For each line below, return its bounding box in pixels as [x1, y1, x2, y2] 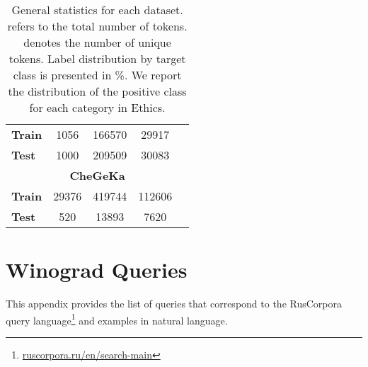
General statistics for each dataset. [11, 1, 183, 18]
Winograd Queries [6, 255, 188, 284]
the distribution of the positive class [8, 83, 187, 99]
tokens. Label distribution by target [8, 50, 186, 67]
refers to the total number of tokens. [7, 18, 188, 34]
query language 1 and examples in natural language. [6, 310, 228, 327]
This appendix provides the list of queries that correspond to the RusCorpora [6, 296, 342, 311]
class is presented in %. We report [13, 67, 182, 83]
